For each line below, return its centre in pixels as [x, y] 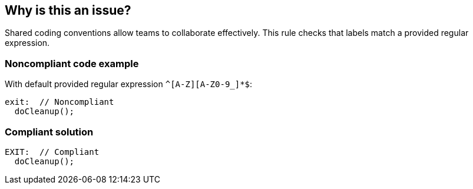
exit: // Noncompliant [59, 102]
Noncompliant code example [72, 63]
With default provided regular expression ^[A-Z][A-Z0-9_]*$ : [129, 84]
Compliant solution [49, 132]
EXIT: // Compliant [52, 152]
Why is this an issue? [68, 10]
